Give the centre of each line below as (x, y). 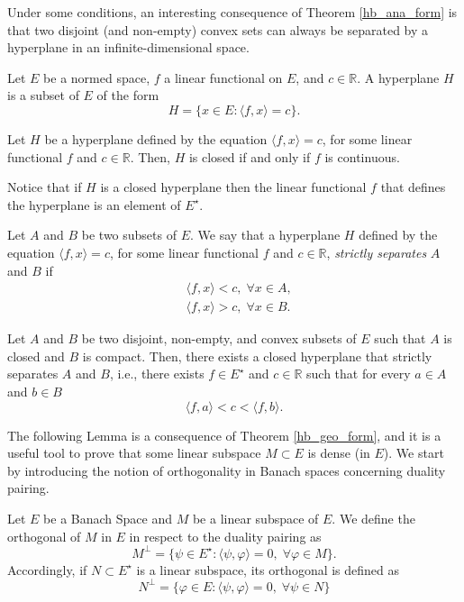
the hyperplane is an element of (94, 204)
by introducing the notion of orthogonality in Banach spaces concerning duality (227, 470)
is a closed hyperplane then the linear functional (233, 187)
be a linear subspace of (255, 518)
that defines (413, 187)
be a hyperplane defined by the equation (156, 138)
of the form (128, 95)
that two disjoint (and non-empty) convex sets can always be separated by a (218, 29)
